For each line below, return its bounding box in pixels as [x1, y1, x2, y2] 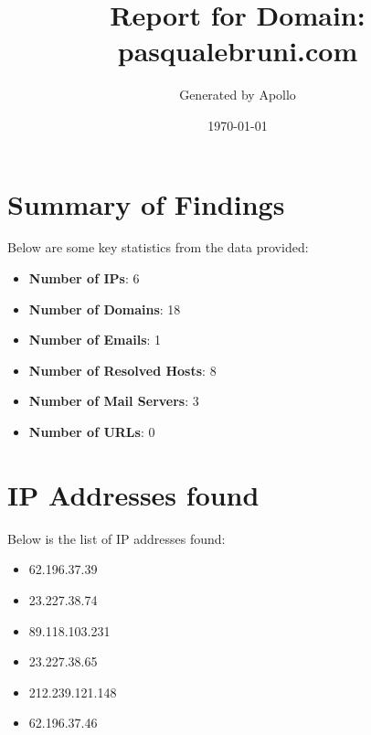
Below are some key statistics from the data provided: [7, 238, 309, 257]
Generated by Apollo [179, 85, 296, 104]
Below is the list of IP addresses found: [7, 528, 226, 548]
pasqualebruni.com [117, 32, 358, 69]
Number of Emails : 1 [28, 330, 162, 349]
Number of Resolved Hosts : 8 [28, 360, 217, 379]
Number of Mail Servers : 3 [28, 391, 199, 410]
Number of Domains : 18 [28, 299, 181, 318]
